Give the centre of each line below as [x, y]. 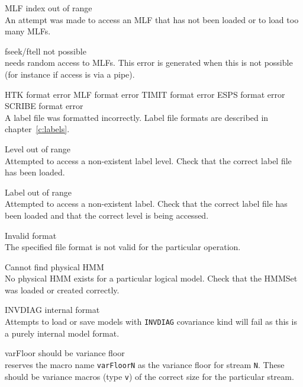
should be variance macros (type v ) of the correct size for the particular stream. [149, 376]
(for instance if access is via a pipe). [70, 74]
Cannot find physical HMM [54, 266]
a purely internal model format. [62, 333]
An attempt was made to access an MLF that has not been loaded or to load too [152, 19]
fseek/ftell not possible [46, 51]
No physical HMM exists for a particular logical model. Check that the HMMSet [151, 278]
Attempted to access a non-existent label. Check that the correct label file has [146, 204]
